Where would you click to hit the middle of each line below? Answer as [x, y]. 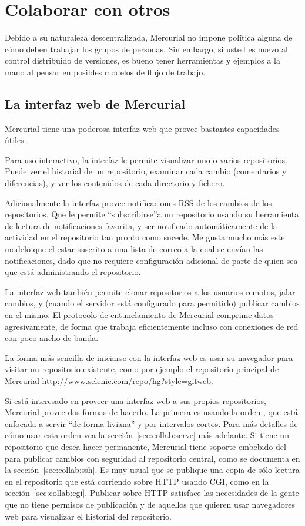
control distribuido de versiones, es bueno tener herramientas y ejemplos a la [143, 60]
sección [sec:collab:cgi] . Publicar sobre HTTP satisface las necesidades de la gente [152, 493]
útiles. [16, 140]
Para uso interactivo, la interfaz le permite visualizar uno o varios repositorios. [146, 159]
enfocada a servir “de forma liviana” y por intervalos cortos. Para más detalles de [151, 423]
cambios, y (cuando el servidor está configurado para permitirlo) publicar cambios [152, 303]
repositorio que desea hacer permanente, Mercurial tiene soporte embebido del [145, 446]
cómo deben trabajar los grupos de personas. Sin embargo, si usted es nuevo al [146, 49]
